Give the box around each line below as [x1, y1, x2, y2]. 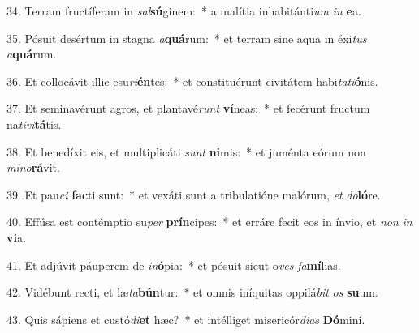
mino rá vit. [6, 159, 60, 176]
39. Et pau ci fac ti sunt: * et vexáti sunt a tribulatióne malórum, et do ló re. [6, 186, 381, 203]
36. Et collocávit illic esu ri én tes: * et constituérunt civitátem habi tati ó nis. [6, 72, 378, 89]
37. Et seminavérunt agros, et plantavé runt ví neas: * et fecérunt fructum [6, 100, 370, 117]
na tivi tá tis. [6, 115, 62, 132]
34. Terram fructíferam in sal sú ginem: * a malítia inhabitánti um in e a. [6, 2, 361, 19]
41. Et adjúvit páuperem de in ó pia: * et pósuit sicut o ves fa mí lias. [6, 256, 341, 273]
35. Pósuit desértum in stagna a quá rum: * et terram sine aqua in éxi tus [6, 29, 367, 46]
